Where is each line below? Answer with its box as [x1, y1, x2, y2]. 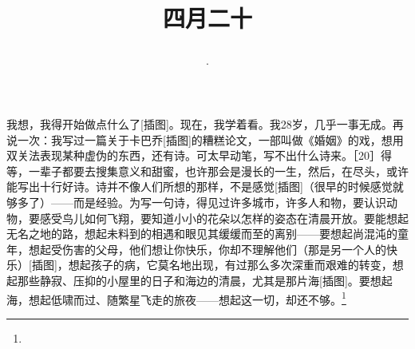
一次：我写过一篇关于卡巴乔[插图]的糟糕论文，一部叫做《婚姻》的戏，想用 [17, 131, 404, 148]
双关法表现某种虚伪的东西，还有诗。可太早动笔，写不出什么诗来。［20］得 [6, 147, 392, 164]
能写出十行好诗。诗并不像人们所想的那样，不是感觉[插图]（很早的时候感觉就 [6, 178, 404, 195]
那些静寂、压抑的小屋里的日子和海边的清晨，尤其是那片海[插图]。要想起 [17, 272, 393, 288]
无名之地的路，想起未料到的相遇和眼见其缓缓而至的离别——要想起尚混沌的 [6, 225, 397, 242]
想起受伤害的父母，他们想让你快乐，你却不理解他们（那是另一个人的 [28, 240, 386, 257]
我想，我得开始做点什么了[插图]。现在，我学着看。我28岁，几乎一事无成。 [6, 115, 393, 132]
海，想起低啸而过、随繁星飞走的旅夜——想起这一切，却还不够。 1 [6, 288, 346, 307]
